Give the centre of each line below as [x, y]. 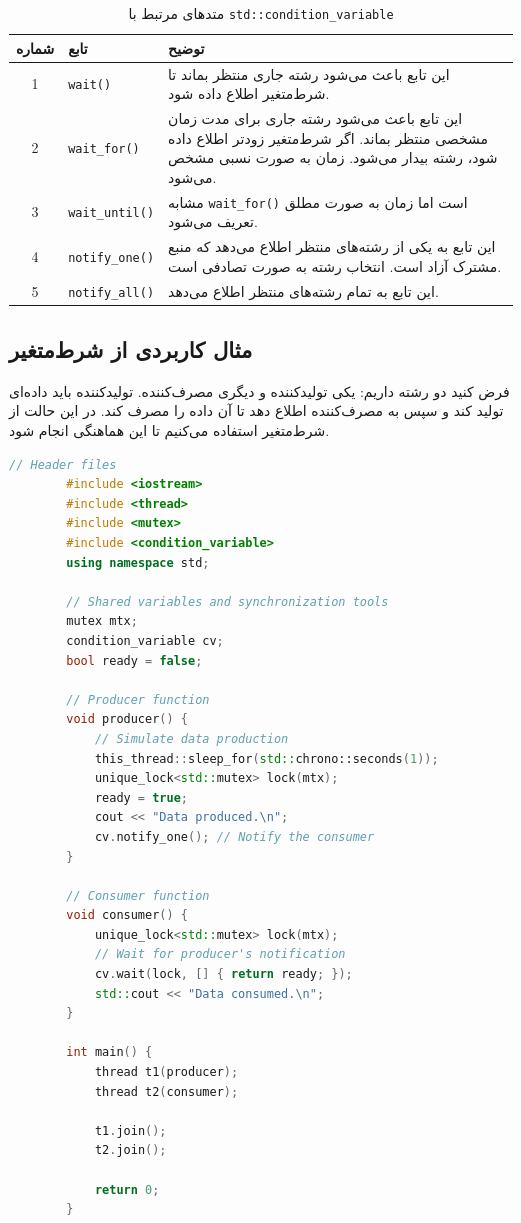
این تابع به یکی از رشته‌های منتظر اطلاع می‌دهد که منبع [332, 246]
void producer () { [127, 719]
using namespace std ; [138, 562]
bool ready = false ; [134, 660]
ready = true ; [141, 797]
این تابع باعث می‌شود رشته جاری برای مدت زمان [315, 117]
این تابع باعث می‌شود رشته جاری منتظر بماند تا [309, 73]
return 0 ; [127, 1189]
